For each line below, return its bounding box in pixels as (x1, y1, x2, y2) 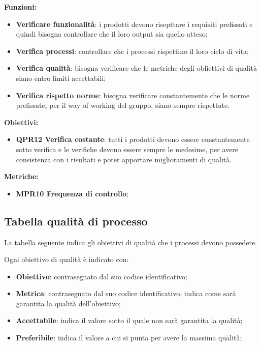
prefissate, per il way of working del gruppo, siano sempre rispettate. (16, 100, 230, 110)
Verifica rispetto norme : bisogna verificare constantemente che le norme (16, 90, 250, 100)
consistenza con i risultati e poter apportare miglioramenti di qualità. (16, 154, 232, 164)
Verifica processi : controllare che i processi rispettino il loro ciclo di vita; (16, 45, 249, 56)
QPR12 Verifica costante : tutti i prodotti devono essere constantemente (16, 134, 250, 145)
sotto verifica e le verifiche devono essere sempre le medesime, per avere (16, 143, 239, 154)
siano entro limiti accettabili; (16, 72, 106, 83)
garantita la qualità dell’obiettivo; (16, 298, 121, 308)
